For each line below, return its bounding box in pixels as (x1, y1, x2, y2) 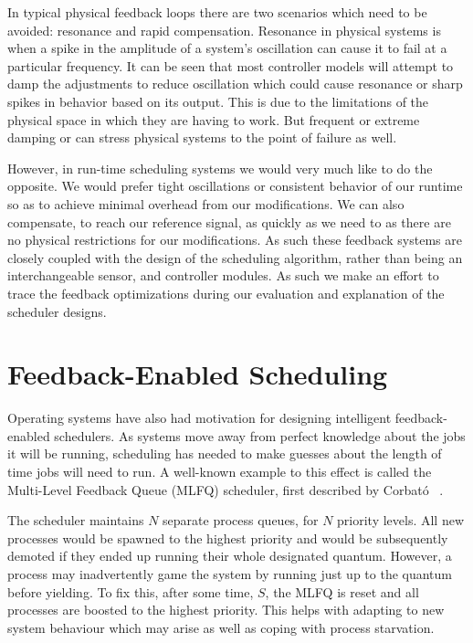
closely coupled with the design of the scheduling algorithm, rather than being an (7, 248, 463, 267)
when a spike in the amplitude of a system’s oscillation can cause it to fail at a (7, 38, 447, 58)
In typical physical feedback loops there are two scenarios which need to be (7, 3, 427, 21)
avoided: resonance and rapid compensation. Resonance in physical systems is (7, 20, 441, 39)
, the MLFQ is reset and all (265, 582, 419, 601)
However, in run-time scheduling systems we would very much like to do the (7, 158, 433, 177)
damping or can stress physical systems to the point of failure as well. (7, 128, 397, 147)
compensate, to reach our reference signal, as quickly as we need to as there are (7, 212, 451, 231)
